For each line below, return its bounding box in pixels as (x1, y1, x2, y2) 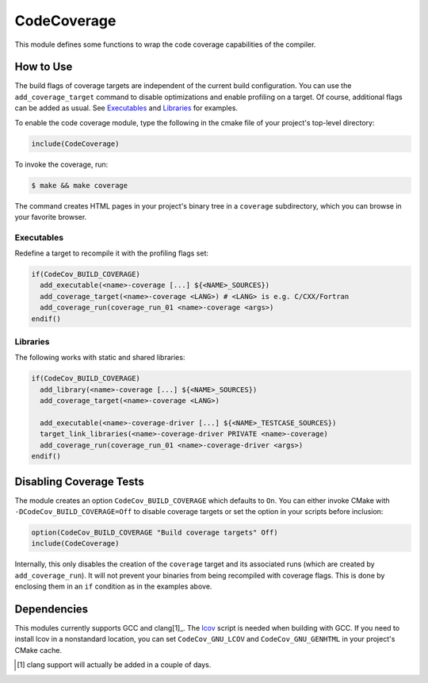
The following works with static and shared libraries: (14, 353, 185, 363)
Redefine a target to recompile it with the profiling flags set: (14, 248, 209, 258)
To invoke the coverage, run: (14, 159, 109, 169)
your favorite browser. (14, 212, 87, 221)
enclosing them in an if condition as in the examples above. (14, 581, 212, 591)
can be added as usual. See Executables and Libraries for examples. (14, 103, 238, 113)
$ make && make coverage (31, 181, 128, 190)
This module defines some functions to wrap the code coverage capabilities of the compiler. (14, 40, 316, 49)
